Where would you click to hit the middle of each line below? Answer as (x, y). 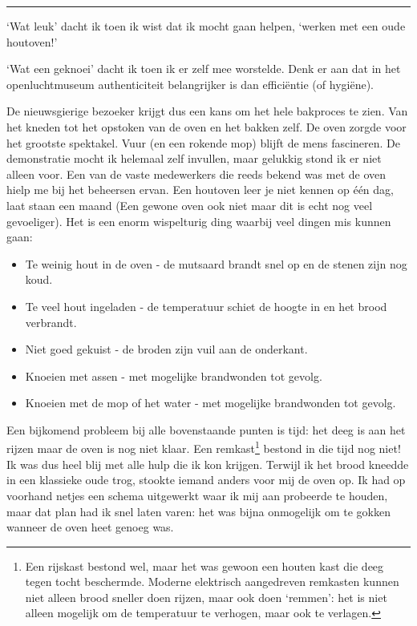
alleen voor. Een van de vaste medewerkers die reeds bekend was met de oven (196, 174)
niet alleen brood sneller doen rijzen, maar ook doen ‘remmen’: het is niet (206, 597)
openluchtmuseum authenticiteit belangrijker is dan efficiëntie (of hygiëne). (190, 84)
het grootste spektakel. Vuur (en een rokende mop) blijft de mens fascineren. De (204, 142)
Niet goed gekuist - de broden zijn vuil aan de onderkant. (166, 349)
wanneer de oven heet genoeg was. (90, 527)
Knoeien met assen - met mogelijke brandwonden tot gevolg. (174, 376)
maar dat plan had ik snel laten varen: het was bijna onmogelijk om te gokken (198, 511)
